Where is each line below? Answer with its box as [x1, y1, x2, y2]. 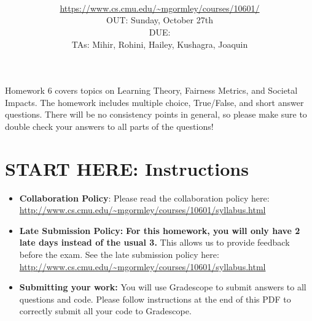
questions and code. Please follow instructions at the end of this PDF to [19, 292, 291, 305]
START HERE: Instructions [5, 156, 249, 181]
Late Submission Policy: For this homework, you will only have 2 [19, 224, 300, 236]
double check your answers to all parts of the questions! [5, 119, 214, 132]
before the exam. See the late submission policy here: [19, 248, 219, 261]
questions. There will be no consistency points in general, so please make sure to [5, 108, 307, 121]
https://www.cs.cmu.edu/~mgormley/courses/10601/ [60, 1, 260, 14]
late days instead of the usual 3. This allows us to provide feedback [19, 236, 290, 249]
